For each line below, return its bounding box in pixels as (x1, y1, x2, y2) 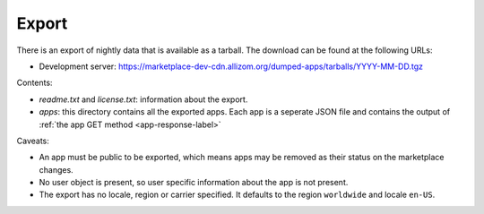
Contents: (16, 77, 53, 89)
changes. (39, 164, 73, 175)
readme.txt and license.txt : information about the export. (39, 94, 248, 105)
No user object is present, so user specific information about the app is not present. (39, 177, 349, 188)
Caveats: (16, 135, 49, 146)
